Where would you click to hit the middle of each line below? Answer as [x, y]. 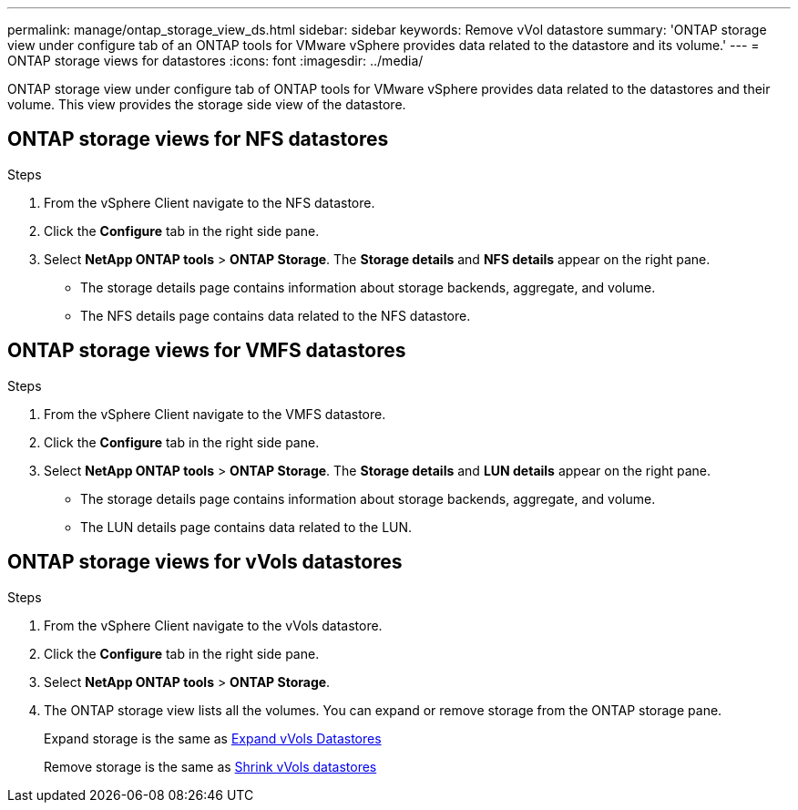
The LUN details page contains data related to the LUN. [246, 527]
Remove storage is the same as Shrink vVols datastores [210, 766]
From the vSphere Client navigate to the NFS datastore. [210, 202]
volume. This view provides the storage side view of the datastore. [207, 104]
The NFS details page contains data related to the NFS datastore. [276, 315]
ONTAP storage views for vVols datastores [205, 562]
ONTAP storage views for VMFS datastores [207, 351]
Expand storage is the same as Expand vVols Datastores [213, 738]
